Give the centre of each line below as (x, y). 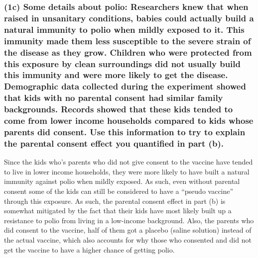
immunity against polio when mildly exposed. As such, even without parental (122, 181)
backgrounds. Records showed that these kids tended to (119, 109)
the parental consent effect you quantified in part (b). (114, 143)
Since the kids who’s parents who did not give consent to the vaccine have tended (129, 162)
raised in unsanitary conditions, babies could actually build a (129, 18)
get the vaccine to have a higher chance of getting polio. (89, 249)
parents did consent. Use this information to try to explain (125, 132)
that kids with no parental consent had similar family (114, 98)
